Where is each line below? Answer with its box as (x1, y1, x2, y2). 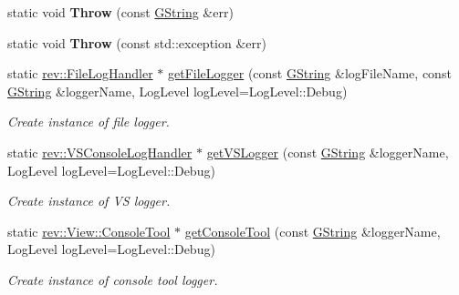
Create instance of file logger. (7, 112, 170, 131)
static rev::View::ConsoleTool (7, 221, 171, 240)
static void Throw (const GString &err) (7, 3, 234, 21)
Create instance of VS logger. (7, 191, 171, 210)
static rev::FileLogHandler (7, 64, 153, 83)
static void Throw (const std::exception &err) (7, 33, 266, 52)
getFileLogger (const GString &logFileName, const (167, 64, 452, 83)
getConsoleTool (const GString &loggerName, (184, 221, 441, 240)
